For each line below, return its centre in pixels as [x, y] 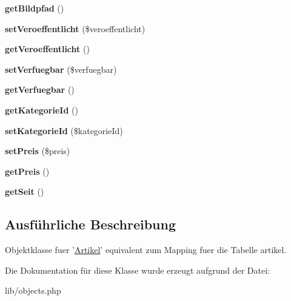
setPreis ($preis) [38, 151]
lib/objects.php [33, 290]
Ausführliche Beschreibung [90, 224]
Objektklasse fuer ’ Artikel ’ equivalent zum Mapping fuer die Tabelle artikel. [146, 250]
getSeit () [25, 191]
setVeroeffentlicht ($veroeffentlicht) [75, 28]
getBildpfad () [35, 8]
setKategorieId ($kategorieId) [64, 130]
